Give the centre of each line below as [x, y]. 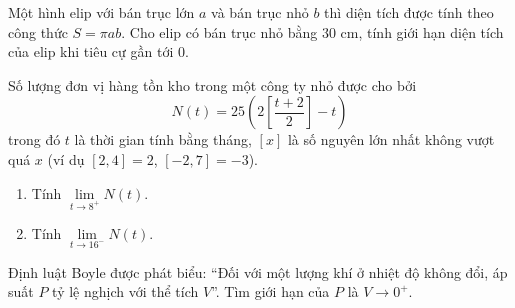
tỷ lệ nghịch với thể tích [125, 291]
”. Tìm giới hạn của [270, 291]
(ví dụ [66, 158]
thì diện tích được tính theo [409, 12]
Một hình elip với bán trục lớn [101, 12]
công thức [38, 31]
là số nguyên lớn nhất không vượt [391, 139]
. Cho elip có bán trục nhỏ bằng [219, 31]
